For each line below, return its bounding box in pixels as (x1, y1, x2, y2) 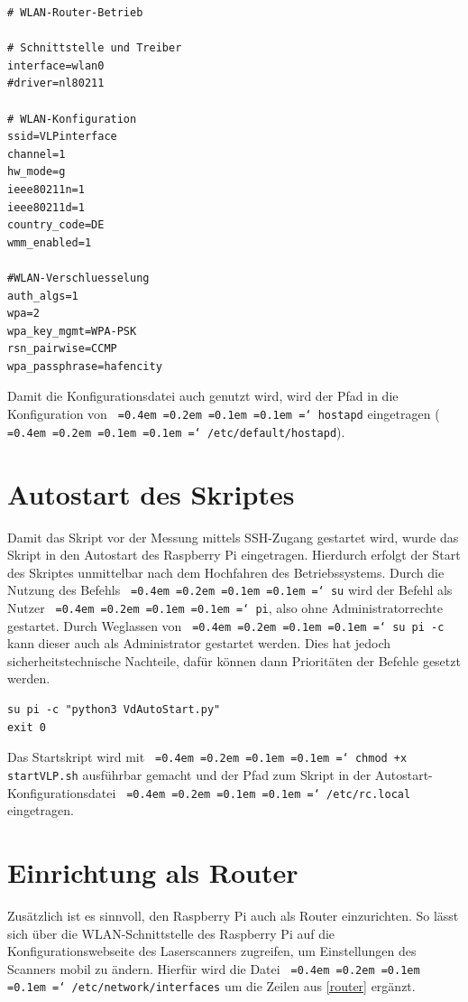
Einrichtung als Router (7, 853, 298, 890)
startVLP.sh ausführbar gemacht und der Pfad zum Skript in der (7, 765, 372, 784)
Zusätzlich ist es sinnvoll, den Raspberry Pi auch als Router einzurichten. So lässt (7, 905, 459, 924)
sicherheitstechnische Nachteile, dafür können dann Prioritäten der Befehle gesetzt (7, 651, 461, 670)
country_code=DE (7, 218, 105, 232)
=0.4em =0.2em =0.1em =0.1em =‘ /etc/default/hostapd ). (7, 422, 345, 441)
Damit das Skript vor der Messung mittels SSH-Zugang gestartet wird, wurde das (7, 527, 459, 546)
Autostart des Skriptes (7, 475, 295, 512)
